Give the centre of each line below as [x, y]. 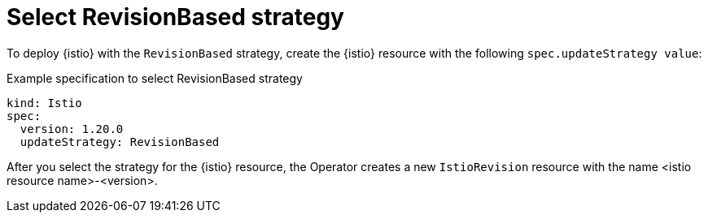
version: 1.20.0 [72, 129]
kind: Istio [44, 103]
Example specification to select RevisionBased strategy [155, 78]
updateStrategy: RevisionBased [120, 142]
